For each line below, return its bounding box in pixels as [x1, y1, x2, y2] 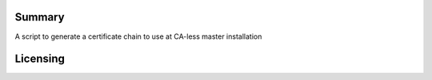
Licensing [14, 52, 66, 66]
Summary [14, 10, 65, 24]
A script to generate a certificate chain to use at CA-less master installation [14, 32, 262, 41]
